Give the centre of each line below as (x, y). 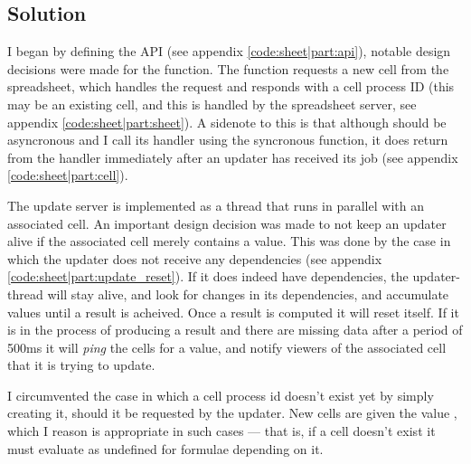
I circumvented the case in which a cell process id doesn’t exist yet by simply (221, 395)
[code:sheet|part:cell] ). (68, 175)
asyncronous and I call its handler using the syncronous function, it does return (228, 140)
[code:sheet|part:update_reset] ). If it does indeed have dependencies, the (208, 276)
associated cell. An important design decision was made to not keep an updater (227, 223)
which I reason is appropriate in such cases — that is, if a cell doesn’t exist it (221, 431)
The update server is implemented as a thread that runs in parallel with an (216, 205)
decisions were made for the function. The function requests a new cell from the (228, 68)
